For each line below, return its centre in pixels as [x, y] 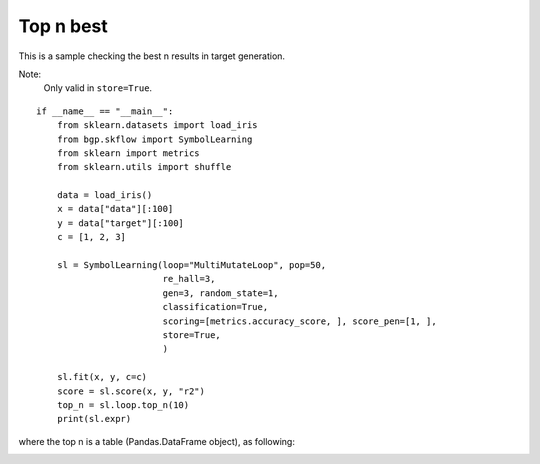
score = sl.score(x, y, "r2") [130, 391]
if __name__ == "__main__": [105, 111]
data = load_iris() [104, 195]
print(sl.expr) [94, 419]
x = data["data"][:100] [115, 209]
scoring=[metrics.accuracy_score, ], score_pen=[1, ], [299, 321]
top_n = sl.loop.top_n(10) [123, 404]
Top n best [63, 26]
